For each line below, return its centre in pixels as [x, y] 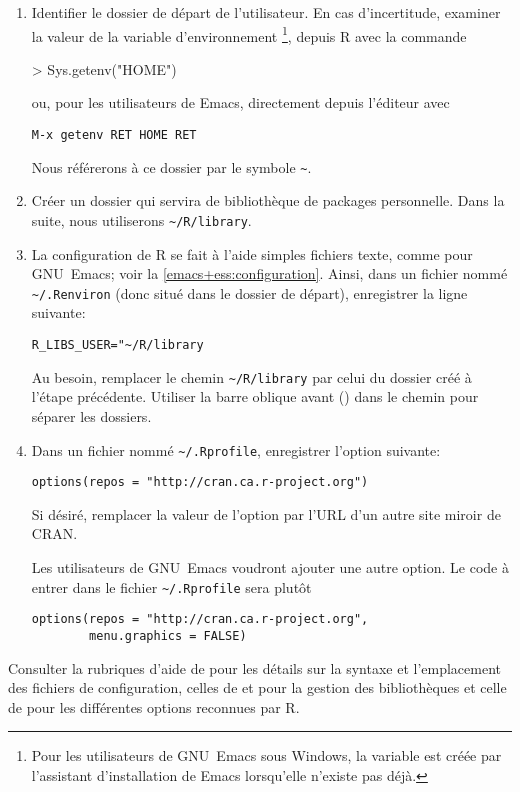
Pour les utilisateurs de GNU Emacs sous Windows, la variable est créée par [266, 755]
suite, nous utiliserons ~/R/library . [141, 219]
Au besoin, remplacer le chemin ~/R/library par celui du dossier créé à [251, 376]
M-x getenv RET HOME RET [114, 135]
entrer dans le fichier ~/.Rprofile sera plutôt [171, 586]
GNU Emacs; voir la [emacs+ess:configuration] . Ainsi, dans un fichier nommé [269, 273]
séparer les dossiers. [91, 415]
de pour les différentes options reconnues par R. [154, 706]
